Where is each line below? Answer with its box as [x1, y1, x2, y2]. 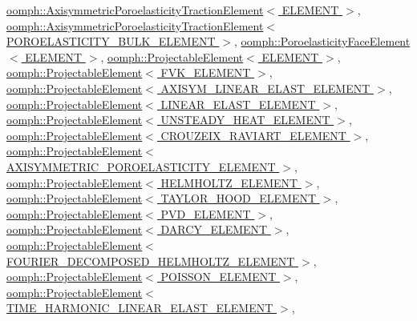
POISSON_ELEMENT [160, 268, 277, 285]
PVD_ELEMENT [160, 205, 251, 222]
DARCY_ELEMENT [160, 221, 268, 238]
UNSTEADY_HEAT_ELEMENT [160, 111, 330, 128]
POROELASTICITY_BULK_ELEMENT [6, 33, 216, 50]
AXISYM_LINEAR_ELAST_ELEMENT [160, 79, 370, 96]
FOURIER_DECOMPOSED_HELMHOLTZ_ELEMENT [6, 252, 295, 269]
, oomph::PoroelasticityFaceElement [233, 33, 411, 50]
